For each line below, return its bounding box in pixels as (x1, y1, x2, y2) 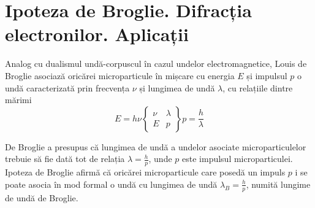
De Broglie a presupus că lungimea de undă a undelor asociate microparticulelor (5, 140, 306, 153)
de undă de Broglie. (5, 191, 78, 204)
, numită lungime (246, 177, 311, 190)
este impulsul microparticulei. (182, 152, 293, 165)
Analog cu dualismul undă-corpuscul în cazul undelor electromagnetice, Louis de (5, 57, 307, 70)
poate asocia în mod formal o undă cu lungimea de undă (5, 177, 218, 190)
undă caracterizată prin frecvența (5, 81, 130, 94)
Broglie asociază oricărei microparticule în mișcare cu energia (5, 69, 235, 82)
